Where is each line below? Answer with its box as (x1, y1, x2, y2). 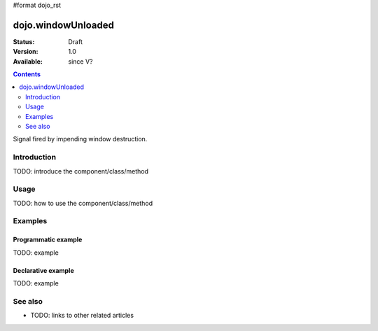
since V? (68, 57, 93, 66)
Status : (13, 37, 35, 45)
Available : (13, 57, 43, 66)
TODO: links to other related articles (30, 311, 134, 320)
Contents (13, 70, 41, 78)
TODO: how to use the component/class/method (13, 199, 153, 207)
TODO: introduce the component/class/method (13, 167, 148, 175)
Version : (13, 48, 38, 56)
